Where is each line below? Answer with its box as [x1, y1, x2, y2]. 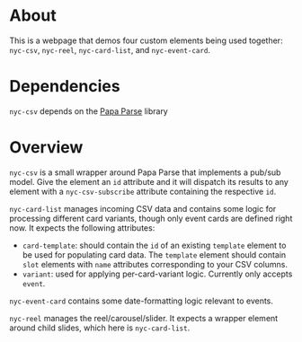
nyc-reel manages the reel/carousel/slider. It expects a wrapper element [9, 312, 279, 323]
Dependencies [9, 76, 120, 97]
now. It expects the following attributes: [9, 222, 155, 233]
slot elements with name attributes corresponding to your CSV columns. [22, 259, 288, 269]
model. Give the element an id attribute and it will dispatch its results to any [9, 176, 289, 187]
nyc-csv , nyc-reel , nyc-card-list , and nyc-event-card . [9, 44, 211, 55]
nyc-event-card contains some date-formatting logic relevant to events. [9, 295, 274, 306]
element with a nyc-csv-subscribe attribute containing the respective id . [9, 186, 277, 197]
